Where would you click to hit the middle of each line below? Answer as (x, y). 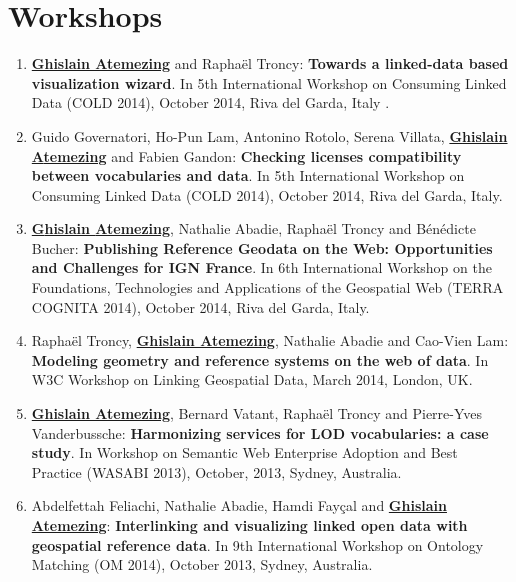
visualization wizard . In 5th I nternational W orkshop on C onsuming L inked (269, 82)
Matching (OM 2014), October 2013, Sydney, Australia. (202, 564)
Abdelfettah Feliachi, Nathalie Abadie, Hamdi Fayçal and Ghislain (239, 505)
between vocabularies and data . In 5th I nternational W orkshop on (248, 175)
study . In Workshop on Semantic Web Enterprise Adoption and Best (244, 452)
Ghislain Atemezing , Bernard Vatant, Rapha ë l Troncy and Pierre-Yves (257, 413)
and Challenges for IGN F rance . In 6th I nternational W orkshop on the (261, 267)
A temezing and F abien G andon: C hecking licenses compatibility (246, 155)
